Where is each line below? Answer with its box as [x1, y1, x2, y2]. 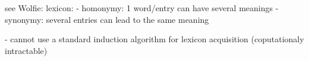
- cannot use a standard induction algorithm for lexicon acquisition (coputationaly [5, 33, 304, 45]
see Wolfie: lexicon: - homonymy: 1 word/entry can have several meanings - [5, 2, 279, 13]
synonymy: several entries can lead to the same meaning [5, 13, 209, 25]
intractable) [5, 44, 48, 56]
